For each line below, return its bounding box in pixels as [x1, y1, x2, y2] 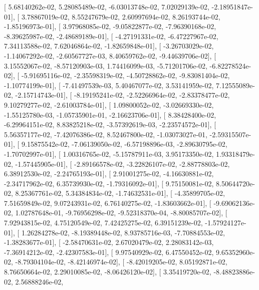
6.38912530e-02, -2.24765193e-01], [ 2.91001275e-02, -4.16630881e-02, [4, 168, 214, 179]
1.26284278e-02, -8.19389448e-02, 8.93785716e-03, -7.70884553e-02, [21, 227, 225, 237]
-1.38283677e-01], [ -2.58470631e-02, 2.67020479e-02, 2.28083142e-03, [4, 237, 214, 247]
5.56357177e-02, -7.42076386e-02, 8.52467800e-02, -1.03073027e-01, [4, 129, 207, 139]
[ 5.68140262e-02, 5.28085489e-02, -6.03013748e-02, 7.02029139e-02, [4, 2, 209, 12]
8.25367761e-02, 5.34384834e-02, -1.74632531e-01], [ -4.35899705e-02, [15, 188, 225, 198]
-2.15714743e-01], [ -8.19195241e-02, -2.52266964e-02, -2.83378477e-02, [15, 90, 230, 100]
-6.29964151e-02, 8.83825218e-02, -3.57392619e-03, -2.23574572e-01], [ [4, 119, 216, 130]
